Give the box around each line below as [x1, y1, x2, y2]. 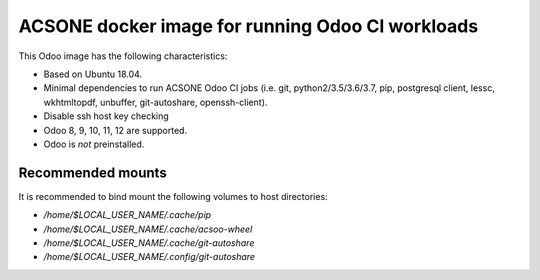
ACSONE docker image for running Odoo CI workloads [18, 15, 479, 37]
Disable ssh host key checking [43, 110, 169, 122]
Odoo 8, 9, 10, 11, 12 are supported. [43, 124, 188, 136]
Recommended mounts [18, 164, 167, 181]
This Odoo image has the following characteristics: [18, 50, 228, 62]
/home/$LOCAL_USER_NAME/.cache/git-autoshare [43, 236, 255, 249]
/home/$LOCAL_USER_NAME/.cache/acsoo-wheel [43, 223, 253, 235]
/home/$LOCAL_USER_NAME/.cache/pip [43, 209, 212, 221]
